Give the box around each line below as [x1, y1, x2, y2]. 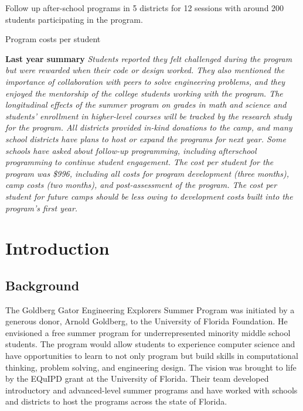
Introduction [5, 236, 110, 260]
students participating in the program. [5, 13, 143, 25]
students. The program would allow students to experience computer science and [5, 338, 295, 350]
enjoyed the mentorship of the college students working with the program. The [5, 87, 283, 99]
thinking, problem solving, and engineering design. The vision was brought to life [5, 361, 297, 373]
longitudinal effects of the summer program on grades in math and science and [5, 98, 287, 111]
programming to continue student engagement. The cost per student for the [5, 156, 274, 168]
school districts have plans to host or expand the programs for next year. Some [5, 132, 286, 145]
